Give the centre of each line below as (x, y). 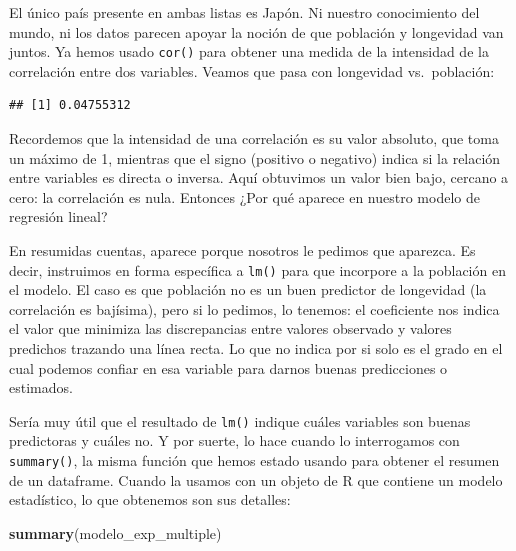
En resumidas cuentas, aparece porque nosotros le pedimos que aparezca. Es (242, 250)
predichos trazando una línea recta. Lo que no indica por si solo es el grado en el (256, 348)
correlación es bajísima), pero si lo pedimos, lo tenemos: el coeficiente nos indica (254, 308)
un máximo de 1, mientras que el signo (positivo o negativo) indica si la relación (255, 157)
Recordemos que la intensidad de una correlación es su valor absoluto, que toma (254, 138)
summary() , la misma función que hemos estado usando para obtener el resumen (254, 460)
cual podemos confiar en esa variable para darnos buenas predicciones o (228, 367)
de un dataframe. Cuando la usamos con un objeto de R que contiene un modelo (256, 479)
